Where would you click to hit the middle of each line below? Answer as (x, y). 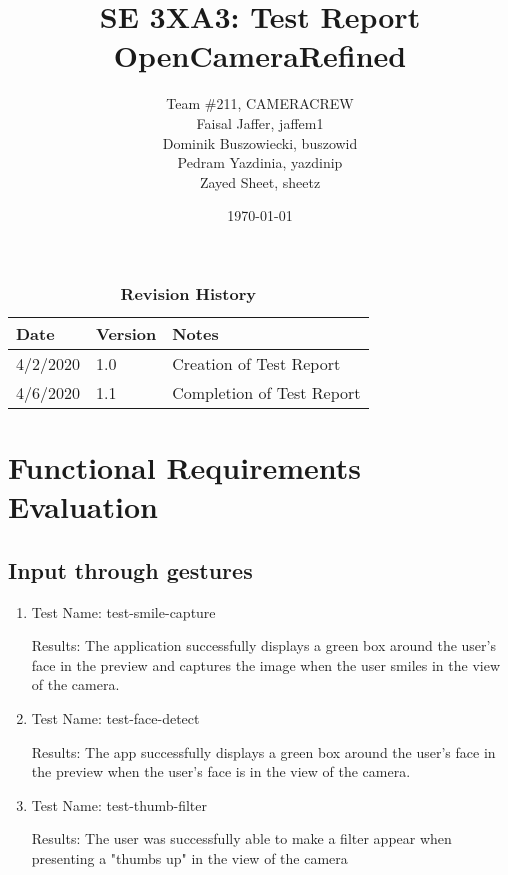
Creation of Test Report (256, 363)
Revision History (188, 293)
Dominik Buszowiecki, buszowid (260, 142)
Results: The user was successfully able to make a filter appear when (241, 838)
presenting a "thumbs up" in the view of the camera (189, 857)
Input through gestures (130, 569)
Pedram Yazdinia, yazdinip (260, 162)
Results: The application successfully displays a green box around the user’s (263, 645)
